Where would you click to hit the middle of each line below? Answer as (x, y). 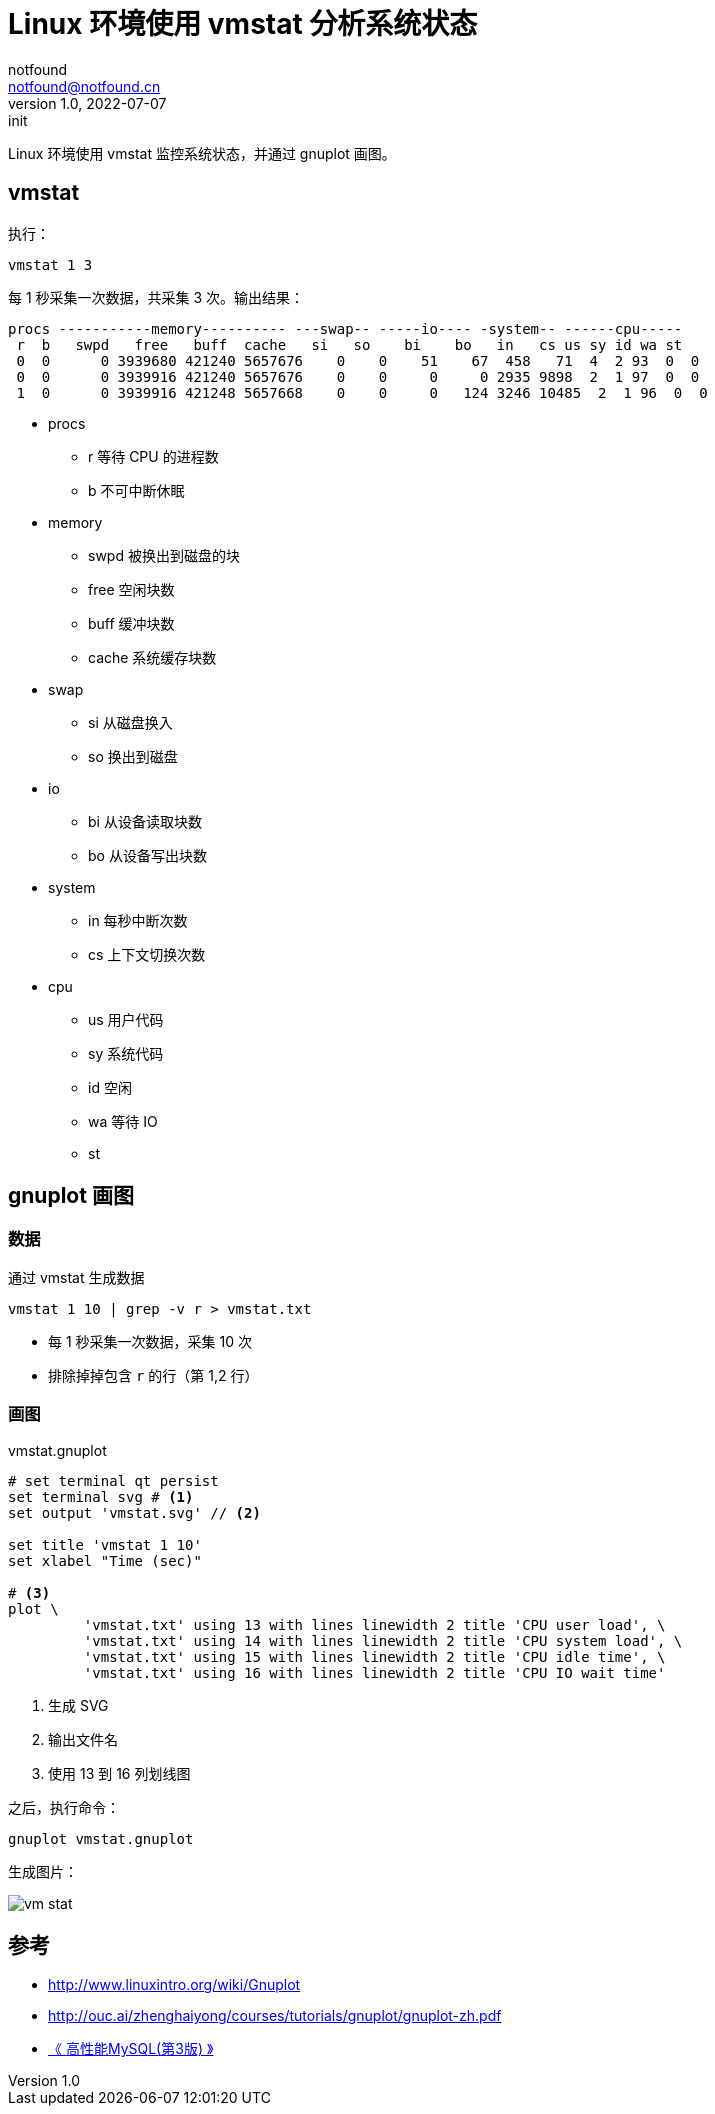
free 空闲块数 (131, 589)
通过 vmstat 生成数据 (76, 1277)
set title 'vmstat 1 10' (105, 1544)
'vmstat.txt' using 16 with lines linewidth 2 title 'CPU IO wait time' (374, 1672)
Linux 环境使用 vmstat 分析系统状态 (243, 24)
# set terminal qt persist (113, 1480)
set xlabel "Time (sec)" (105, 1560)
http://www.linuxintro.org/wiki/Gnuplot (174, 1985)
